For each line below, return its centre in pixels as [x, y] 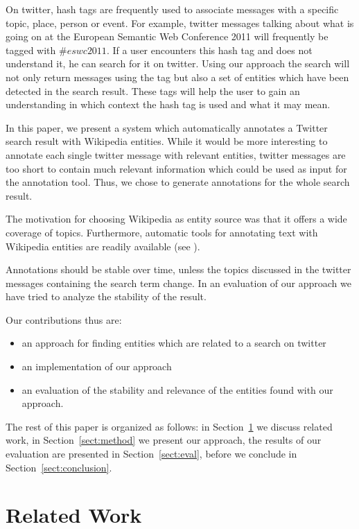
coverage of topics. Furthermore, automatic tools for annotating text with [162, 232]
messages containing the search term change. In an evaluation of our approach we [178, 283]
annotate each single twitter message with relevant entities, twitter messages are [176, 154]
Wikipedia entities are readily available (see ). [103, 246]
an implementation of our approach [97, 366]
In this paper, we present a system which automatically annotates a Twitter [167, 127]
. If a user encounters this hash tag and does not [209, 50]
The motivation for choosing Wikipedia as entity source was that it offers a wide [176, 219]
